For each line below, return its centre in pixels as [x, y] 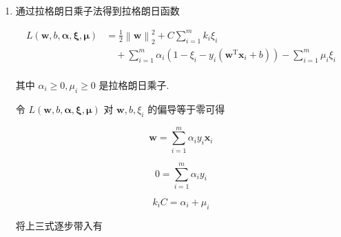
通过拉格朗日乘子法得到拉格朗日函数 [97, 10]
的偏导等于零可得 [186, 109]
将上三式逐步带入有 [59, 225]
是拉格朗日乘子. [134, 84]
